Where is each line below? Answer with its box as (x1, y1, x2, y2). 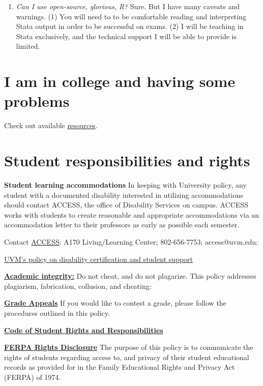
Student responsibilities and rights (4, 150, 250, 171)
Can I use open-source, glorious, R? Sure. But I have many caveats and (16, 1, 240, 11)
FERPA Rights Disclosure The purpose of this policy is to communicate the (4, 342, 253, 352)
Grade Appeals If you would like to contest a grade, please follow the (4, 298, 226, 308)
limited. (16, 41, 40, 51)
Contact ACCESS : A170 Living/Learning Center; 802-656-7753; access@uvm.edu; (4, 236, 258, 247)
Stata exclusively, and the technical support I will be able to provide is (16, 31, 237, 41)
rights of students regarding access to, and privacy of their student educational (4, 351, 249, 362)
